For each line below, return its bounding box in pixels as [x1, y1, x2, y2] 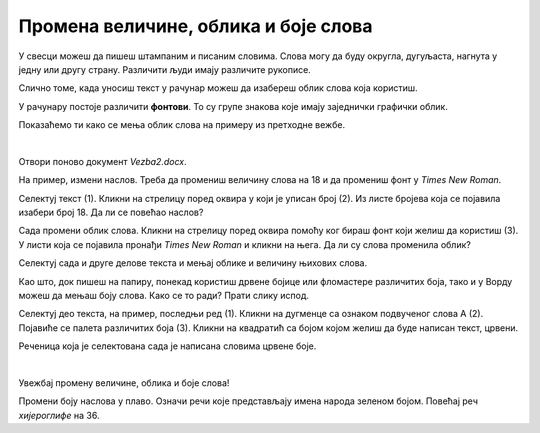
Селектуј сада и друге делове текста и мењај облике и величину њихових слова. [18, 257, 368, 269]
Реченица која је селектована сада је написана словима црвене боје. [18, 340, 317, 352]
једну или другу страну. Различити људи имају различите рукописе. [18, 63, 312, 75]
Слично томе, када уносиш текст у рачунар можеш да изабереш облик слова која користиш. [18, 82, 419, 94]
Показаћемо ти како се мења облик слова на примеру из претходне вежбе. [18, 119, 345, 131]
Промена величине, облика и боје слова [18, 15, 374, 37]
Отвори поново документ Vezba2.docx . [18, 155, 187, 167]
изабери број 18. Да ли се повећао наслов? [18, 206, 204, 219]
